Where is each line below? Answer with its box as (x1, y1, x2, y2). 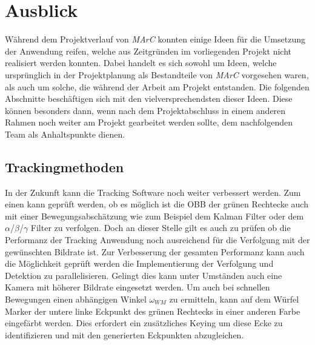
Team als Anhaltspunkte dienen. (5, 127, 125, 140)
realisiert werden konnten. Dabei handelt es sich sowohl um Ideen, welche (5, 56, 277, 69)
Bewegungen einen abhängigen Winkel (5, 293, 147, 306)
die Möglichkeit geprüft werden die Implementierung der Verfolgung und (5, 257, 274, 270)
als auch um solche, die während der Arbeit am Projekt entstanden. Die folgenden (5, 80, 310, 93)
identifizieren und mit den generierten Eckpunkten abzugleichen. (5, 328, 244, 341)
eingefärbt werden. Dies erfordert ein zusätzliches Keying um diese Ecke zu (5, 317, 283, 329)
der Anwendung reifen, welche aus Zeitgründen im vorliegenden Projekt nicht (5, 44, 291, 57)
